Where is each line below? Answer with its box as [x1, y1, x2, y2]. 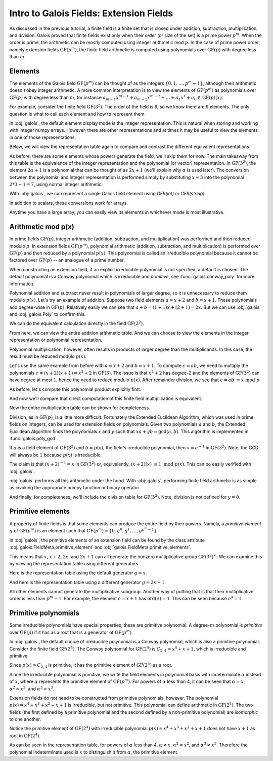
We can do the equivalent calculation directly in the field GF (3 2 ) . [9, 320, 144, 327]
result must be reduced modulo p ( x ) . [9, 353, 87, 359]
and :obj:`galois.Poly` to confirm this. [9, 311, 86, 317]
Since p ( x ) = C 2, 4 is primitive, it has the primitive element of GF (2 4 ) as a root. [9, 662, 173, 669]
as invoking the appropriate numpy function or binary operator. [9, 485, 141, 491]
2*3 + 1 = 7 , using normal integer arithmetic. [9, 182, 103, 188]
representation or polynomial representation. [9, 337, 103, 343]
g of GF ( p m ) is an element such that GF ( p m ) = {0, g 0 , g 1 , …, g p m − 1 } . [9, 526, 159, 534]
